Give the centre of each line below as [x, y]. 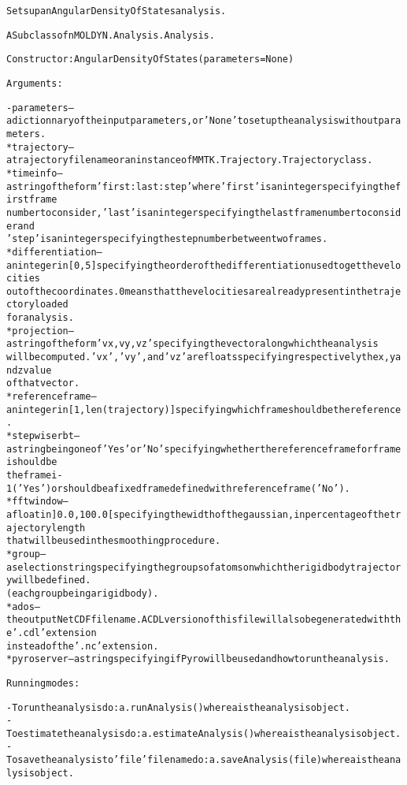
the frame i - [35, 475]
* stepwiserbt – [43, 436]
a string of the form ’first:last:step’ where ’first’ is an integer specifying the [201, 186]
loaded [51, 305]
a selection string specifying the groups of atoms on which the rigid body [178, 567]
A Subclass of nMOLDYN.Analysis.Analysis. [111, 35]
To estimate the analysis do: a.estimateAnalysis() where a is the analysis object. [204, 733]
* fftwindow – [37, 502]
